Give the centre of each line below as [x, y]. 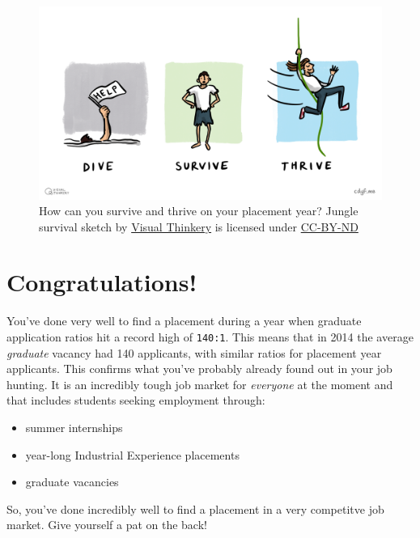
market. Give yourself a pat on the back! [107, 525]
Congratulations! [102, 282]
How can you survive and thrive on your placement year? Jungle [199, 211]
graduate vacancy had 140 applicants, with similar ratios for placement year [194, 352]
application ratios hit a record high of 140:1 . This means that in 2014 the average [210, 337]
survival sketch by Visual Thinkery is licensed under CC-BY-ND [199, 226]
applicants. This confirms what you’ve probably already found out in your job [199, 369]
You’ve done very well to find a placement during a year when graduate [184, 321]
